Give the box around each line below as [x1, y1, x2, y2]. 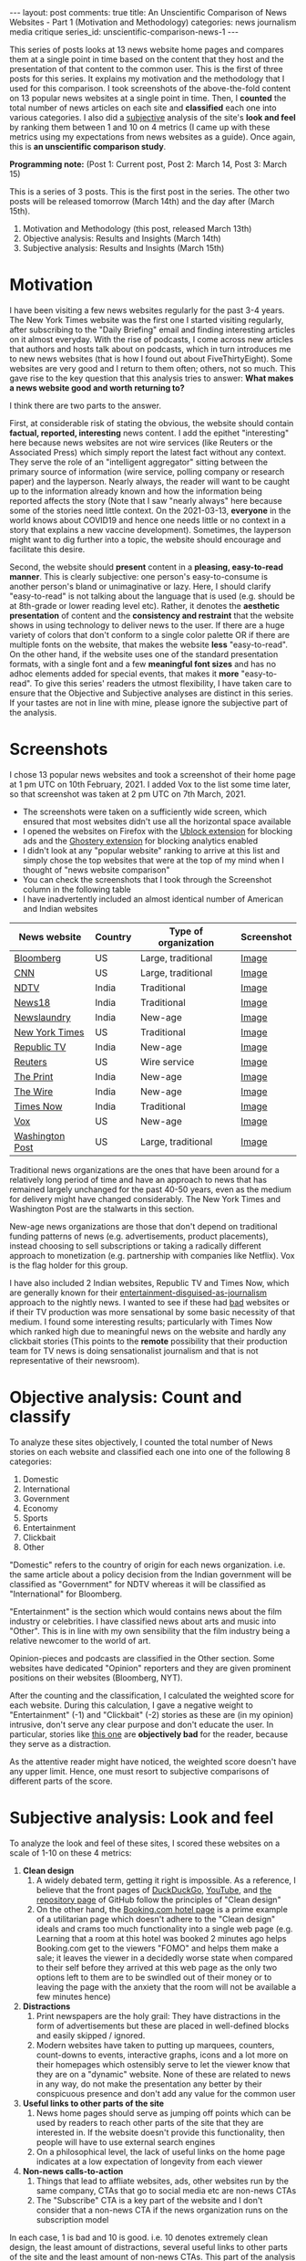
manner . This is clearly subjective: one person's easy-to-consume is [9, 570, 269, 581]
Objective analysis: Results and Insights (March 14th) [22, 233, 221, 244]
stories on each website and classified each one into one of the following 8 [9, 1446, 291, 1457]
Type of [168, 925, 203, 937]
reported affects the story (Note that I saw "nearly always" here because [9, 495, 282, 506]
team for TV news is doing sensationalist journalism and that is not [9, 1345, 259, 1356]
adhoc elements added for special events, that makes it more [9, 668, 240, 679]
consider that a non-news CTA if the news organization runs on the [36, 2204, 289, 2215]
